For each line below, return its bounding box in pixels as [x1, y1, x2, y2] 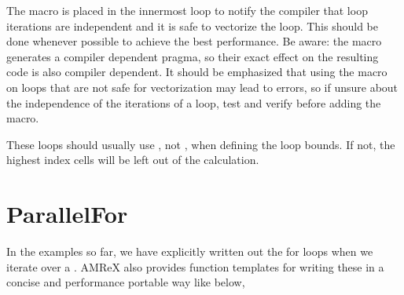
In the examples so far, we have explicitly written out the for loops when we [6, 243, 373, 260]
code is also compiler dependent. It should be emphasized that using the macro [6, 64, 387, 80]
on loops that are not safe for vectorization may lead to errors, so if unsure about [6, 78, 398, 95]
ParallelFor [6, 198, 128, 230]
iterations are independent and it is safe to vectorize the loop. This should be [6, 17, 379, 34]
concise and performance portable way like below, [6, 274, 245, 290]
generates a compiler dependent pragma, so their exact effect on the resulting [6, 48, 379, 64]
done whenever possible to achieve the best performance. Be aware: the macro [6, 33, 382, 49]
